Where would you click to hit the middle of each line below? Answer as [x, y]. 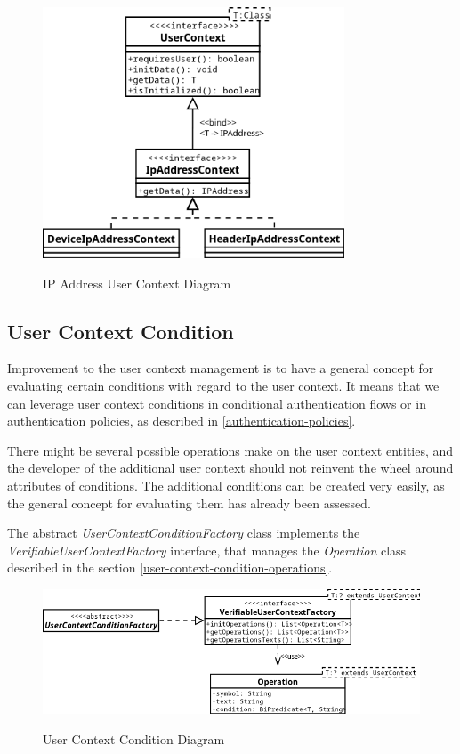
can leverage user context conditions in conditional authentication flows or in [217, 403]
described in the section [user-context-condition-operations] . [170, 568]
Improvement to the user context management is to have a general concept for [221, 368]
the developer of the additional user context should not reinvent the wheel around [230, 468]
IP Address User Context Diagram [137, 283]
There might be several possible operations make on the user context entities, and [230, 450]
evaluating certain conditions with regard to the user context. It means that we [223, 386]
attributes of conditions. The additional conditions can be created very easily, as [226, 485]
